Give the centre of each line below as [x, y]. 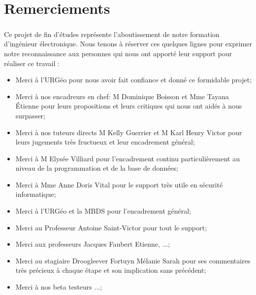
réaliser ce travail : [32, 63]
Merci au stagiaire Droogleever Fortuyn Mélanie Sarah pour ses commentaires [133, 260]
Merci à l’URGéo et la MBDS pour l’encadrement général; [103, 211]
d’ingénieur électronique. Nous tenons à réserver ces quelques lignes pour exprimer [128, 44]
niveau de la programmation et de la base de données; [97, 168]
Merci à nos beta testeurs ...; [59, 287]
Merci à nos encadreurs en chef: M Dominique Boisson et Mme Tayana [122, 96]
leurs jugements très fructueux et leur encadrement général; [105, 142]
